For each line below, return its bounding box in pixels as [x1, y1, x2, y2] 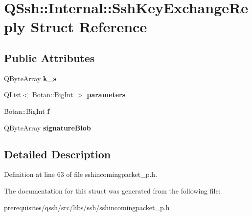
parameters [87, 89, 126, 100]
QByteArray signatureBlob [4, 122, 91, 132]
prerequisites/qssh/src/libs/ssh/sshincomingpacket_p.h [4, 202, 170, 212]
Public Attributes [4, 50, 95, 65]
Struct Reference [30, 17, 147, 37]
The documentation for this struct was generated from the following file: [4, 185, 221, 195]
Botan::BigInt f [4, 106, 50, 116]
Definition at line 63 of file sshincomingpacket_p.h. [4, 169, 158, 179]
